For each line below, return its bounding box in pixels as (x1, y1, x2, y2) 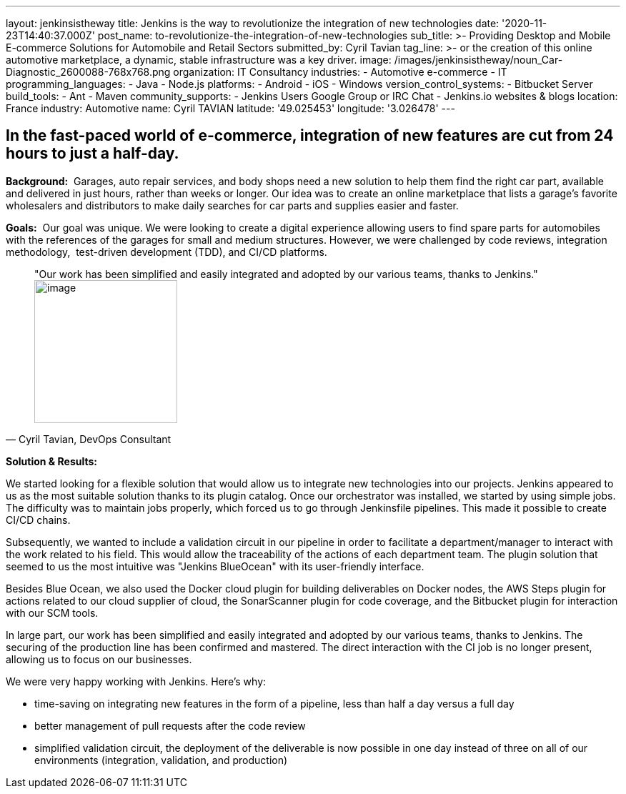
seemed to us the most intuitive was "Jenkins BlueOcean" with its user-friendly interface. (6, 560, 424, 572)
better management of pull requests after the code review (34, 719, 306, 732)
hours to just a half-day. (6, 144, 179, 163)
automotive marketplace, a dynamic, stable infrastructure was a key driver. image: (6, 54, 392, 66)
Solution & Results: (6, 455, 97, 467)
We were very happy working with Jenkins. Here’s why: (6, 675, 267, 688)
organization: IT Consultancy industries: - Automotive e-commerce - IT (173, 66, 507, 78)
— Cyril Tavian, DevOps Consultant (6, 432, 172, 445)
